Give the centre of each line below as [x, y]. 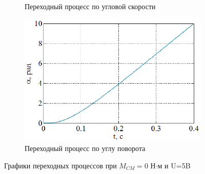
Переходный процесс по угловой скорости [90, 6]
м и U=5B [174, 165]
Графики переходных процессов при [60, 165]
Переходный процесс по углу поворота [85, 148]
